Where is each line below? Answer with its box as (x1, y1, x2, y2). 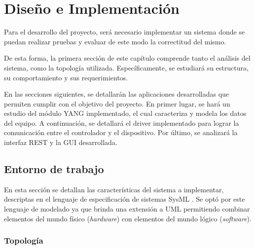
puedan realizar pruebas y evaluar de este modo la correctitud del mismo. (4, 36, 226, 46)
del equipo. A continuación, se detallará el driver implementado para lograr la (4, 117, 239, 128)
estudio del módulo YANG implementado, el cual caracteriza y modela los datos (4, 108, 247, 118)
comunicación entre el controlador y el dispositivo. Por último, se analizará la (4, 127, 238, 138)
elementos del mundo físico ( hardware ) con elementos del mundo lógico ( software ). (4, 213, 252, 223)
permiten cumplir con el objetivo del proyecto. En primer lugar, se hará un (4, 98, 230, 108)
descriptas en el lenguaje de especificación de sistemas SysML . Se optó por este (4, 194, 245, 204)
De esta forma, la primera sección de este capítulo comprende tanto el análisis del (4, 53, 251, 63)
